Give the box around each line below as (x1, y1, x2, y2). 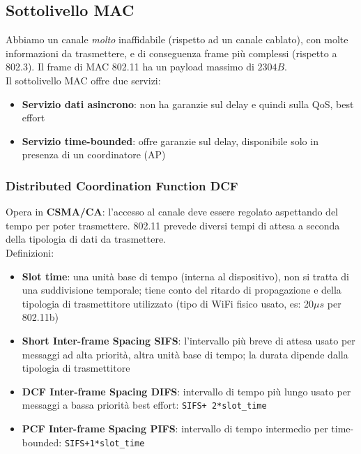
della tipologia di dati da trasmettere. (6, 232, 167, 246)
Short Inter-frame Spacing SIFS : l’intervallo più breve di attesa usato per (22, 333, 355, 347)
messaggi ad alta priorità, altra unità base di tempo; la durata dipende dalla (22, 347, 348, 361)
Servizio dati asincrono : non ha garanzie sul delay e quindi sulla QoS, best (22, 96, 354, 111)
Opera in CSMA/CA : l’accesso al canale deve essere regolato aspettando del (6, 204, 339, 219)
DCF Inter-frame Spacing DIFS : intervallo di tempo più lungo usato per (22, 384, 351, 398)
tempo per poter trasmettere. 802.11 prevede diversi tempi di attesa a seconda (6, 218, 340, 232)
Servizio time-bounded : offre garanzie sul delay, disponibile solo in (22, 133, 318, 148)
